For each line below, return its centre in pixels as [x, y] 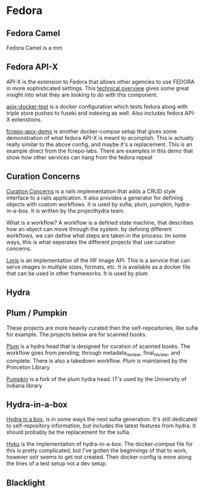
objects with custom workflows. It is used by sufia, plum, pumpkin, [90, 204]
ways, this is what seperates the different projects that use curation [91, 242]
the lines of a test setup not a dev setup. [57, 463]
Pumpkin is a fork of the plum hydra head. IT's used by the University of [97, 379]
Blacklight [26, 483]
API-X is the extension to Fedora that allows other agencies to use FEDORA [100, 82]
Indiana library [24, 385]
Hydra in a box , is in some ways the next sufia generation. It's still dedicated [102, 420]
